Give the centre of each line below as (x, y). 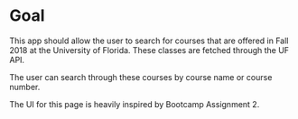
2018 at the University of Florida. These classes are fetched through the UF (149, 50)
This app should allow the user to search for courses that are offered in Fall (149, 41)
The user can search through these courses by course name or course (141, 77)
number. (25, 87)
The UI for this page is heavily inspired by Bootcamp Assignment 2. (135, 104)
